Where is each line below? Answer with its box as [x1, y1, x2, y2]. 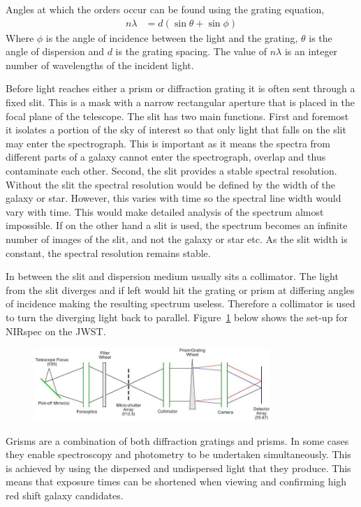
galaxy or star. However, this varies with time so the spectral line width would [6, 191, 341, 205]
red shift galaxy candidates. [6, 487, 124, 502]
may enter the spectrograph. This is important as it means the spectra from [6, 135, 330, 150]
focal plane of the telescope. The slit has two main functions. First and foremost [6, 108, 349, 123]
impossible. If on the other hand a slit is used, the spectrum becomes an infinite [6, 218, 348, 233]
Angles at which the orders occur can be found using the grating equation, [6, 2, 325, 16]
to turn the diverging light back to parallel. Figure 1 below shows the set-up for [6, 309, 348, 324]
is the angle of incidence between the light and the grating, [45, 30, 298, 45]
